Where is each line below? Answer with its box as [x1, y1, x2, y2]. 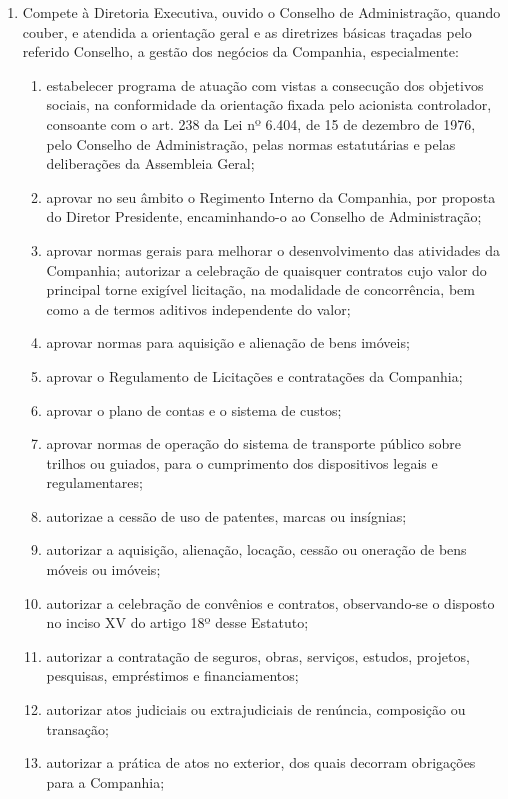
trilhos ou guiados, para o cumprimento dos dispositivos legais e [46, 452, 438, 473]
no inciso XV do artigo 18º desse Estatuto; [46, 612, 309, 633]
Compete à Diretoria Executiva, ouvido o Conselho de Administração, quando [22, 2, 501, 22]
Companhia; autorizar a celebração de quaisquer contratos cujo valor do [46, 259, 487, 280]
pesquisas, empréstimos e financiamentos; [46, 665, 299, 686]
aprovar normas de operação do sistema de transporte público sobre [46, 433, 462, 454]
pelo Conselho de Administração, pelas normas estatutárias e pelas [46, 133, 456, 154]
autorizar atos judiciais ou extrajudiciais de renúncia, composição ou [46, 699, 466, 720]
